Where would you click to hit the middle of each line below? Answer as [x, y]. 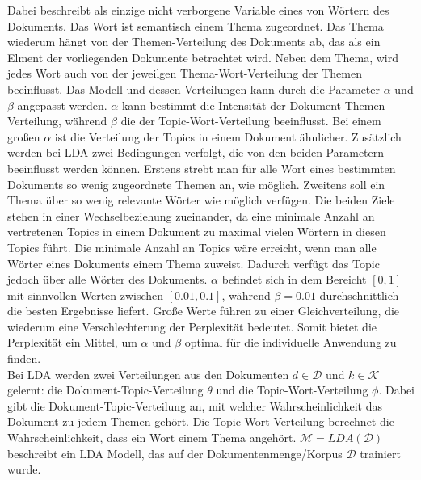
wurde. [24, 469]
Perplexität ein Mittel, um [72, 342]
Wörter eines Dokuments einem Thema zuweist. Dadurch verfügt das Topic [194, 263]
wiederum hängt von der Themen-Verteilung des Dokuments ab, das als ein [194, 42]
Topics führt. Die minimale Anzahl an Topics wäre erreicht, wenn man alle [192, 247]
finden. [24, 358]
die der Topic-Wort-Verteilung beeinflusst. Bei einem [251, 121]
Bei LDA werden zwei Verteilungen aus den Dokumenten [148, 374]
